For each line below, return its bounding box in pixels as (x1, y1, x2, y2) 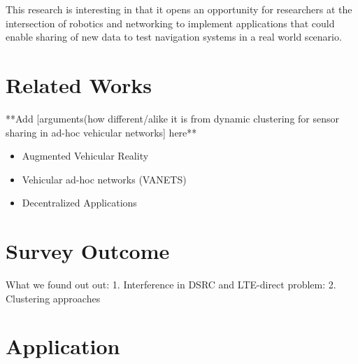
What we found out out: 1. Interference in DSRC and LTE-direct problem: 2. (6, 277, 336, 291)
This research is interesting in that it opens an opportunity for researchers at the (6, 2, 352, 16)
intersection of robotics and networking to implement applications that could (6, 15, 335, 30)
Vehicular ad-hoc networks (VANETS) (22, 171, 187, 186)
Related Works (6, 70, 152, 99)
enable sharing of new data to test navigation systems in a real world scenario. (6, 29, 342, 44)
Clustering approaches (6, 290, 101, 305)
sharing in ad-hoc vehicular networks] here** (6, 125, 197, 139)
